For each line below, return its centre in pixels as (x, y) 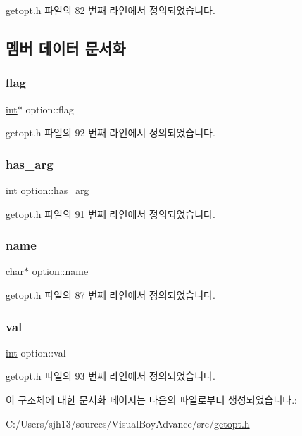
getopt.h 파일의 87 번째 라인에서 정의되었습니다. (111, 295)
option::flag (50, 109)
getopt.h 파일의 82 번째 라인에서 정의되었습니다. (111, 10)
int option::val (36, 352)
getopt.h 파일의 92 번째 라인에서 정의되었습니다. (111, 133)
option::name (60, 271)
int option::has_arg (48, 190)
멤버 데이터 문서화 (66, 47)
